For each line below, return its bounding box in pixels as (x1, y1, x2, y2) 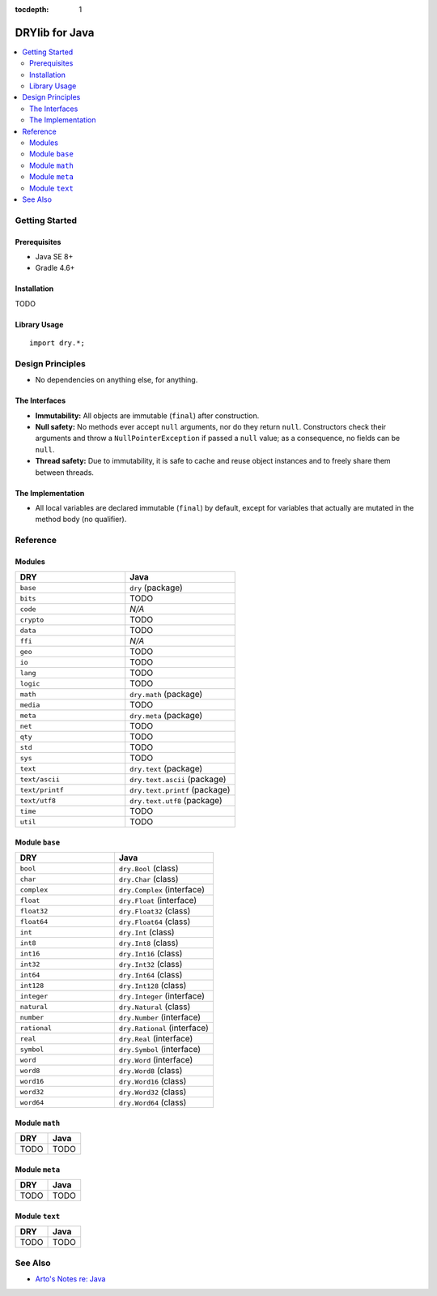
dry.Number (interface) (118, 1012, 202, 1023)
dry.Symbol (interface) (118, 1044, 202, 1055)
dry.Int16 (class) (118, 948, 183, 960)
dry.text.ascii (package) (129, 774, 227, 785)
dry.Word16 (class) (118, 1076, 187, 1087)
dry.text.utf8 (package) (129, 795, 223, 806)
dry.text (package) (129, 763, 203, 774)
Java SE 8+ (35, 251, 74, 261)
